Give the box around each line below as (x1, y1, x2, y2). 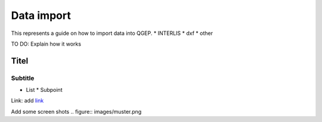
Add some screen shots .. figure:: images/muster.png (11, 108, 142, 115)
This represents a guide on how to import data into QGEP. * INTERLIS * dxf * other (11, 30, 213, 37)
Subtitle (11, 74, 35, 82)
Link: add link (11, 97, 44, 104)
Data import (11, 9, 71, 22)
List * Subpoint (26, 86, 63, 94)
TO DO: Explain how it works (11, 40, 82, 47)
